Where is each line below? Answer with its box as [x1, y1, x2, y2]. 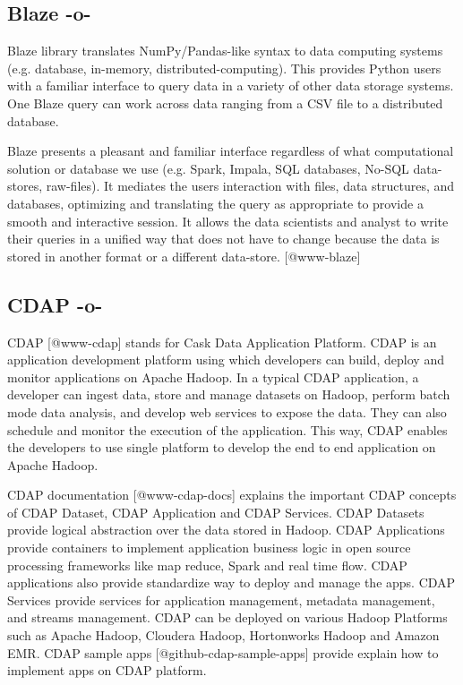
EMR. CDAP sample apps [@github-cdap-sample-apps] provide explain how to [7, 643, 439, 662]
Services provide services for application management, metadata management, [7, 590, 435, 609]
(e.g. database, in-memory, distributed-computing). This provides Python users [7, 58, 442, 77]
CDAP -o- [7, 290, 103, 318]
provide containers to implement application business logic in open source [7, 538, 411, 557]
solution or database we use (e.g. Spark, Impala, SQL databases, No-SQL [7, 158, 409, 177]
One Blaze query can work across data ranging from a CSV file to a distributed [7, 93, 443, 112]
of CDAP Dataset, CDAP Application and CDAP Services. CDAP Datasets [7, 502, 424, 521]
